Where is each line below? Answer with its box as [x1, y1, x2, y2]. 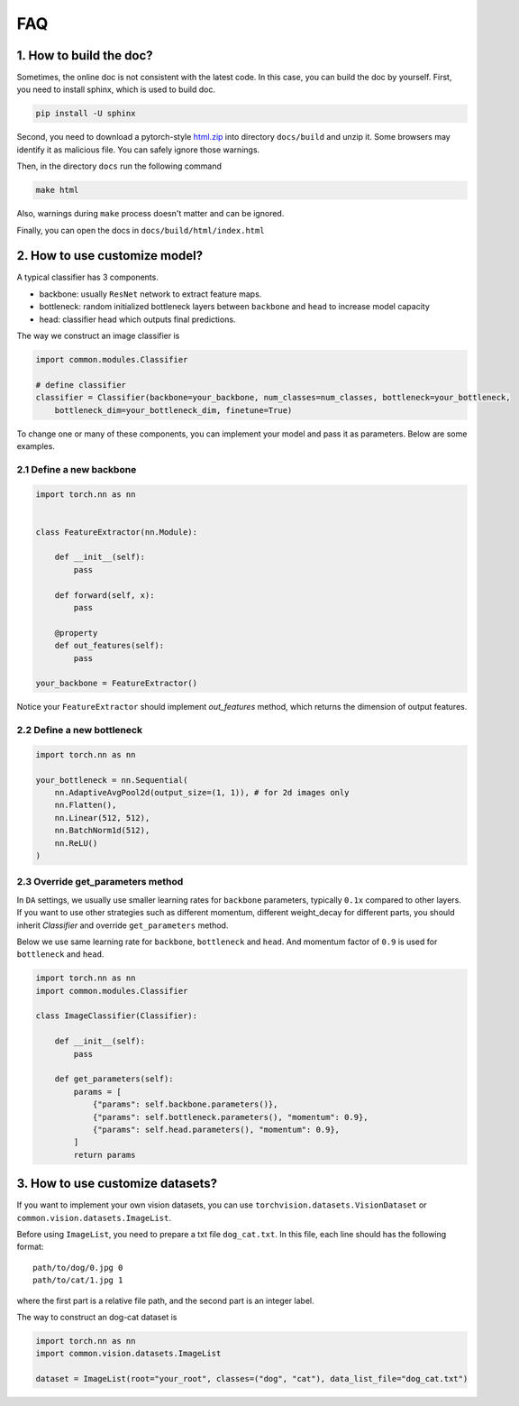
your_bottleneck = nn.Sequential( [35, 775, 188, 785]
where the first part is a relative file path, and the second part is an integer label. [16, 1295, 314, 1306]
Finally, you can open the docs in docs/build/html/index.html [16, 225, 265, 235]
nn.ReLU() [54, 838, 98, 848]
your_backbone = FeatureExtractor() [35, 678, 198, 689]
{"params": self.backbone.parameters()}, [92, 1099, 278, 1109]
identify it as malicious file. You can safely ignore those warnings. [16, 144, 260, 155]
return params [73, 1150, 136, 1160]
